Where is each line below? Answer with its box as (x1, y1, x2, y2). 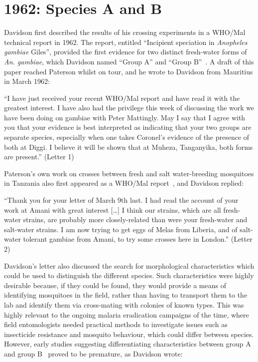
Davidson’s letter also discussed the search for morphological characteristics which (4, 260, 255, 271)
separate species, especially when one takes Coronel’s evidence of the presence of (4, 132, 250, 142)
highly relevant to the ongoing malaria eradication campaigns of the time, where (4, 309, 249, 320)
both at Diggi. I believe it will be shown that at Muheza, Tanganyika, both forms (4, 141, 253, 152)
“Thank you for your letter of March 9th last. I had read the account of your (4, 195, 239, 205)
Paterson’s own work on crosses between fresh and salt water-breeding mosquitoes (4, 168, 254, 178)
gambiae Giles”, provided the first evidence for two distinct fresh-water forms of (4, 46, 247, 57)
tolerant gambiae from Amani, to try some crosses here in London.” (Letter (23, 234, 253, 244)
